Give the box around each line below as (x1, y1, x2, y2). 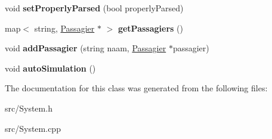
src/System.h (5, 101, 52, 114)
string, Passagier (34, 21, 95, 34)
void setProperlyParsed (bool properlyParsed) (5, 2, 184, 14)
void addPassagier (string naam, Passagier (5, 42, 166, 54)
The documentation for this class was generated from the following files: (5, 82, 268, 94)
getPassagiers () (118, 21, 183, 34)
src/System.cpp (5, 122, 61, 134)
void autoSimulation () (5, 61, 96, 74)
